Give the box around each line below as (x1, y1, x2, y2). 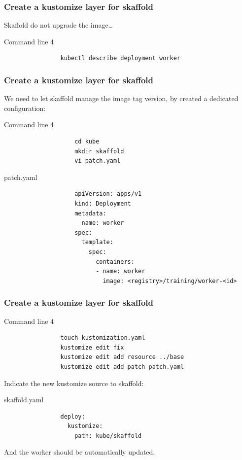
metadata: (74, 210, 106, 217)
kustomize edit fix (60, 344, 124, 351)
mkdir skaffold (74, 147, 124, 155)
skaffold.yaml (4, 394, 44, 405)
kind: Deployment (74, 200, 131, 207)
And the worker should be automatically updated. (4, 447, 155, 457)
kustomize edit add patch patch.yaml (60, 363, 184, 370)
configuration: (4, 103, 46, 113)
